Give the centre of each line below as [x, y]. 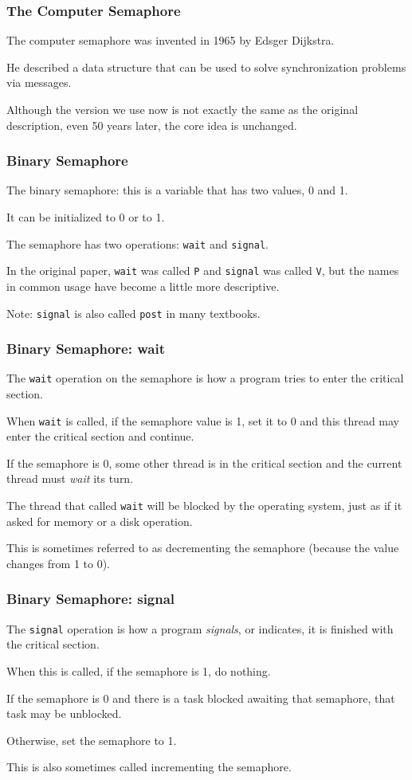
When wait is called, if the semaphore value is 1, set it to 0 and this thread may [203, 420]
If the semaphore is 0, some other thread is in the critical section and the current [204, 463]
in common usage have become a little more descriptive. [143, 286]
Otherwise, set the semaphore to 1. [92, 740]
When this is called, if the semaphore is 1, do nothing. [139, 670]
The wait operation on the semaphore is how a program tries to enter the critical [205, 378]
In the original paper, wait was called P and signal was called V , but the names [203, 270]
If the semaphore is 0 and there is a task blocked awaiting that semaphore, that [201, 698]
